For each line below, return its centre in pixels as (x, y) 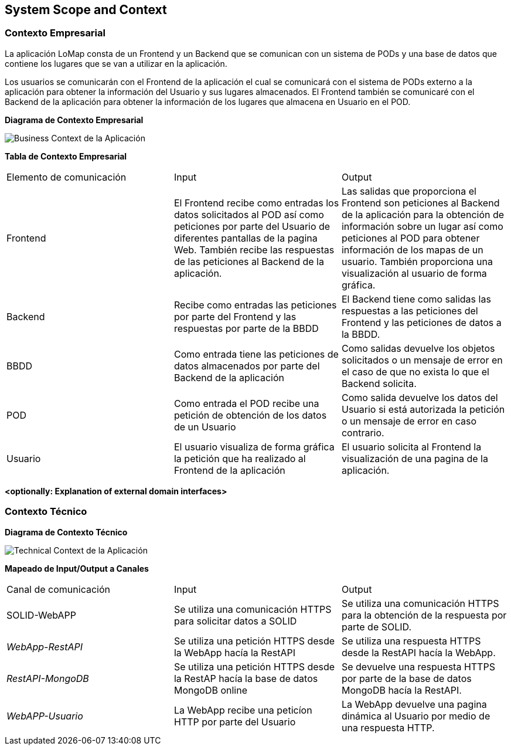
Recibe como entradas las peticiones (255, 305)
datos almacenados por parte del (247, 366)
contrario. (363, 432)
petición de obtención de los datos (250, 415)
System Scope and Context (86, 10)
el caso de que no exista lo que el (415, 371)
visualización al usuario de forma (414, 273)
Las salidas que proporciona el (409, 191)
